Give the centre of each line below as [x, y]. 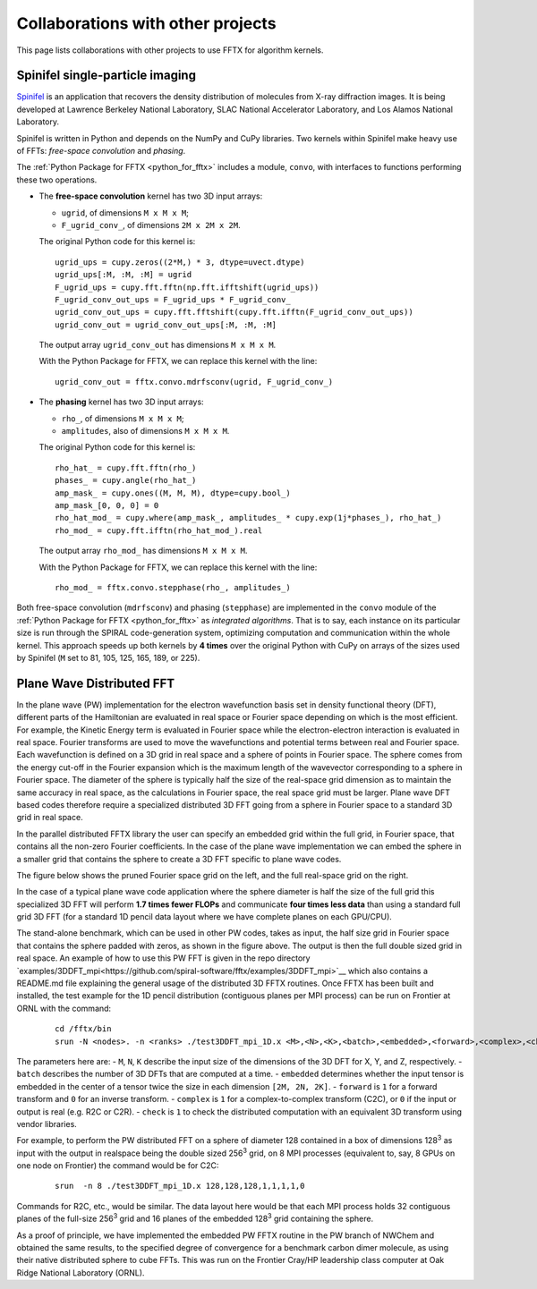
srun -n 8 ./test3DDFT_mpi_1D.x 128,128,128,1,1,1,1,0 [180, 1186]
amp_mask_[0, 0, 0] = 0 [107, 505]
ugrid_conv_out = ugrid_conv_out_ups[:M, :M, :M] [166, 325]
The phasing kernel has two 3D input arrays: [122, 402]
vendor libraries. [47, 1124]
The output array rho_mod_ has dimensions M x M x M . [143, 551]
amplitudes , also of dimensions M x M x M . [145, 431]
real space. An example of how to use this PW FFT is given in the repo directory [163, 958]
